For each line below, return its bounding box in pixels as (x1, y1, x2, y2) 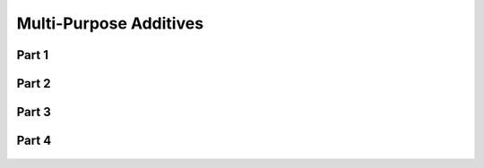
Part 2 (16, 76, 51, 91)
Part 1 (16, 47, 49, 63)
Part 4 (16, 133, 52, 148)
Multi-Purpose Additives (16, 13, 204, 33)
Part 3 (16, 105, 51, 120)
